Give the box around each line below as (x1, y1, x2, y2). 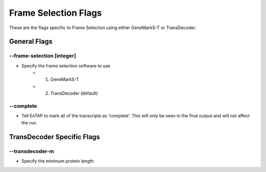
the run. (21, 120, 37, 126)
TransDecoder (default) (50, 90, 98, 96)
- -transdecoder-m (9, 148, 54, 155)
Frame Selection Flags (9, 7, 102, 18)
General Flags (9, 37, 53, 46)
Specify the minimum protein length (21, 158, 94, 164)
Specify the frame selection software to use (21, 63, 110, 69)
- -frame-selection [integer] (9, 52, 76, 59)
